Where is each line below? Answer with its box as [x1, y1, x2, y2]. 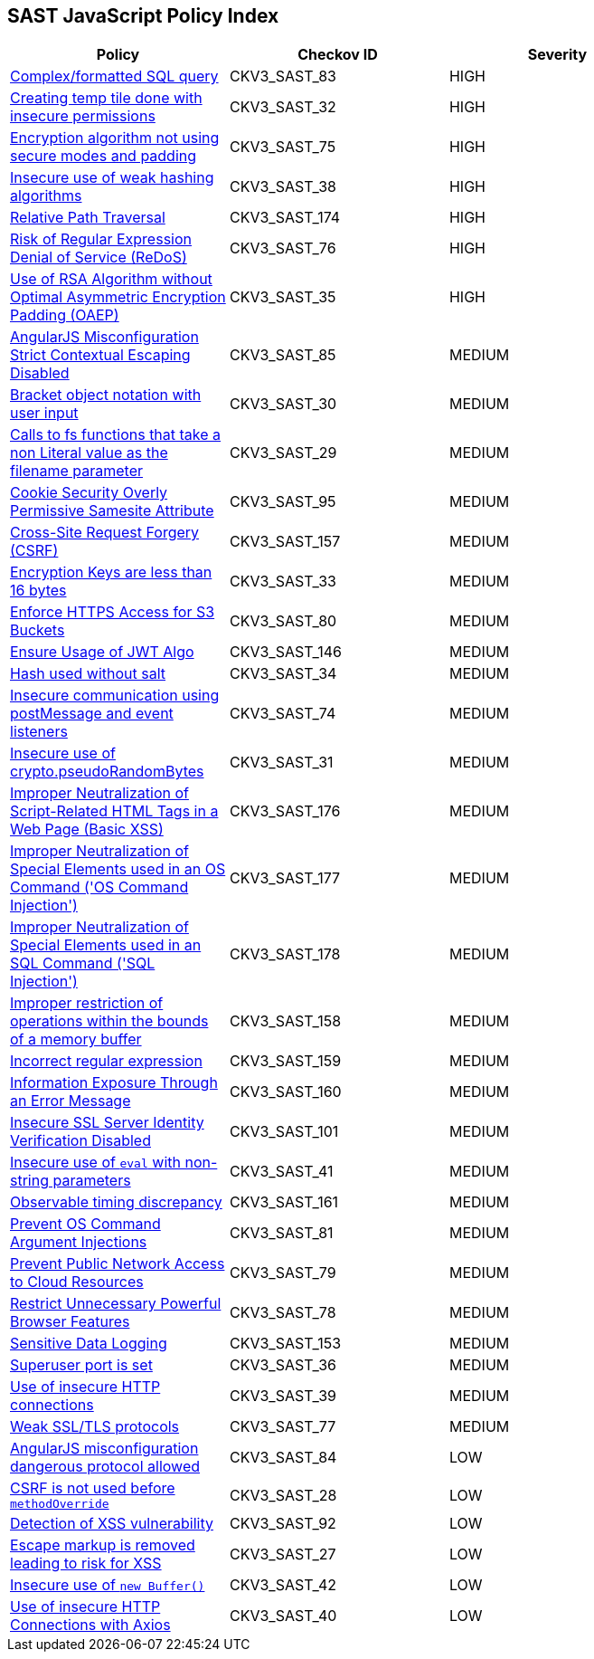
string [10, 1171, 49, 1190]
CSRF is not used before [10, 1479, 175, 1498]
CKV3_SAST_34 [229, 664, 337, 683]
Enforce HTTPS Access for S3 [10, 603, 215, 622]
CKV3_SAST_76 [229, 239, 336, 258]
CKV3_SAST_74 [229, 704, 336, 723]
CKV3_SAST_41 [229, 1162, 334, 1181]
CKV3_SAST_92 [229, 1514, 336, 1533]
